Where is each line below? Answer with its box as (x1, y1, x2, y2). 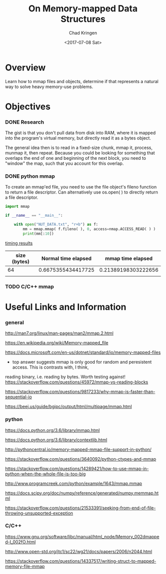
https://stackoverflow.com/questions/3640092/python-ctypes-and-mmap (5, 456, 157, 462)
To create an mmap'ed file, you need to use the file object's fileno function (5, 184, 157, 190)
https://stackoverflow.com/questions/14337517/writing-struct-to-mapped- (5, 558, 157, 564)
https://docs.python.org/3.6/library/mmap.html (5, 427, 100, 433)
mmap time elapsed (105, 255, 153, 262)
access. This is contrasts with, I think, (12, 364, 89, 370)
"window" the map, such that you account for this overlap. (5, 160, 124, 166)
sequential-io (5, 394, 32, 400)
